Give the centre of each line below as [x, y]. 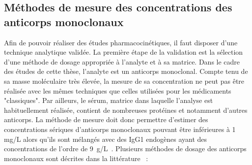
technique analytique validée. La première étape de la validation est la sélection [124, 52]
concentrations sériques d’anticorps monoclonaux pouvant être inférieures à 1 [120, 129]
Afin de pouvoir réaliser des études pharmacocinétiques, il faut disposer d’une [121, 42]
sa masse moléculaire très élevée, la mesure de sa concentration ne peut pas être [124, 81]
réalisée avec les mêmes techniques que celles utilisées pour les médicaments [118, 90]
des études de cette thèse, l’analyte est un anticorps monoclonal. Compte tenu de [126, 71]
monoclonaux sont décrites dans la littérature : [76, 158]
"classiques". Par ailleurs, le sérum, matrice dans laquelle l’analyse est [109, 100]
